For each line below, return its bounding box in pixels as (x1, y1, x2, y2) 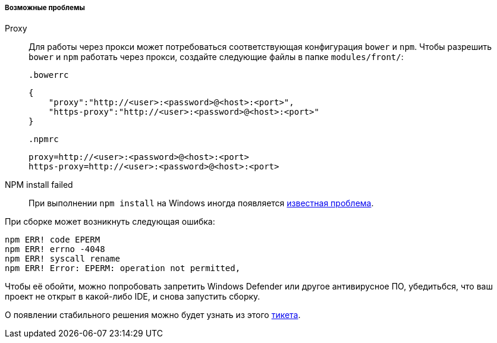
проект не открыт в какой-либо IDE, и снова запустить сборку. (5, 291, 260, 302)
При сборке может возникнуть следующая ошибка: (5, 216, 215, 227)
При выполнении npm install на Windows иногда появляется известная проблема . (29, 198, 374, 209)
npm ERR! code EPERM (5, 235, 100, 245)
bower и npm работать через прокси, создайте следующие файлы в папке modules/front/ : (29, 52, 404, 62)
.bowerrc (29, 70, 69, 80)
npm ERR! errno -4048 (5, 244, 105, 254)
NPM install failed (5, 180, 73, 190)
